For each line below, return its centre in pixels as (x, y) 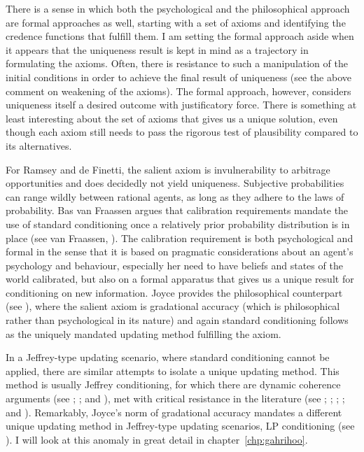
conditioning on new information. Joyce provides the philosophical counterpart (174, 292)
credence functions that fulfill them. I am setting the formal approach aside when (180, 36)
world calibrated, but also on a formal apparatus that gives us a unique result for (180, 279)
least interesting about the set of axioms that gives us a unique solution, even (172, 118)
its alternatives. (39, 145)
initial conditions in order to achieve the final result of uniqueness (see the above (179, 77)
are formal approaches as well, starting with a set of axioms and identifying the (176, 22)
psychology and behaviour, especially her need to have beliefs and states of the (174, 265)
